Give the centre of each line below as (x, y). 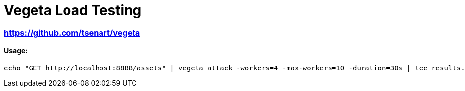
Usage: (16, 51)
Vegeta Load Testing (73, 10)
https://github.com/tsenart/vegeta (72, 33)
